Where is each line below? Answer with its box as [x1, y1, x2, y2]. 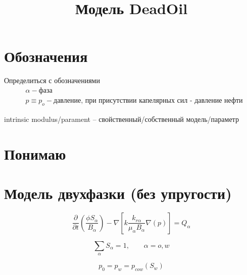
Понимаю [4, 143, 66, 164]
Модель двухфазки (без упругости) [4, 182, 232, 203]
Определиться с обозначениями [4, 75, 100, 86]
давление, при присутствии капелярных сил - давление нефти [54, 97, 243, 104]
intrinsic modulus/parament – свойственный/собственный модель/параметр [4, 113, 239, 124]
